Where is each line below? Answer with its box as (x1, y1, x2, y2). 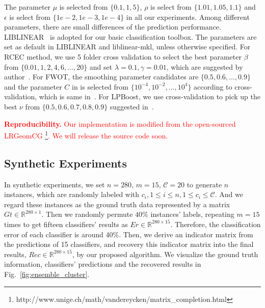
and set (89, 61, 113, 72)
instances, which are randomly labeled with (4, 189, 140, 200)
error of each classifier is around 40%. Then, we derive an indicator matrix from (4, 229, 253, 239)
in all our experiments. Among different (126, 11, 250, 22)
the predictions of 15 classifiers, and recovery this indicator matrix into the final (4, 239, 254, 249)
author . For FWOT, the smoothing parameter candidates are (4, 71, 199, 82)
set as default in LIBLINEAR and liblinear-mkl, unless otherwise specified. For (4, 41, 251, 52)
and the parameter (4, 81, 62, 92)
